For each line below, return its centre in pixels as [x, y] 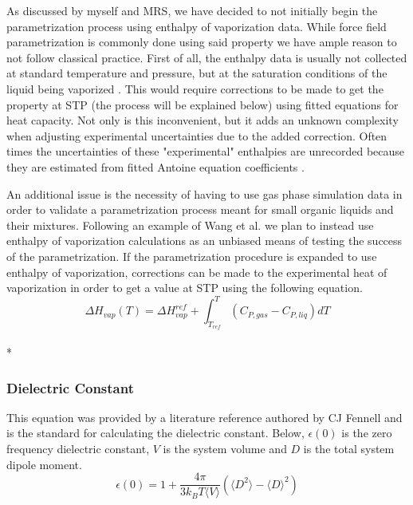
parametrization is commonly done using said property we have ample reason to [202, 42]
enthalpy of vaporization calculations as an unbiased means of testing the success [205, 241]
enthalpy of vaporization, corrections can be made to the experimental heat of [197, 272]
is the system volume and [225, 448]
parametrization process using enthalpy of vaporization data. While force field [197, 26]
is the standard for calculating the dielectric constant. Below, [155, 433]
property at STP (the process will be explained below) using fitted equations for [203, 104]
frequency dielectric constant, [78, 448]
